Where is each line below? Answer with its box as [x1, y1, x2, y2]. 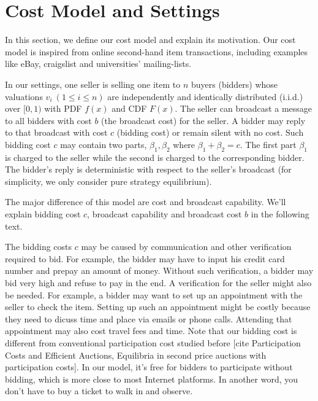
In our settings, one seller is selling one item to [5, 77, 181, 90]
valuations [5, 90, 43, 103]
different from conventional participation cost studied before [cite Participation [5, 336, 301, 349]
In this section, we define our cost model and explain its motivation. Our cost [5, 33, 296, 46]
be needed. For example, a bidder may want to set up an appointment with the [5, 288, 303, 301]
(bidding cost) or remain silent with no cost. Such [116, 126, 304, 139]
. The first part [240, 138, 297, 150]
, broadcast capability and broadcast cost [87, 208, 242, 220]
